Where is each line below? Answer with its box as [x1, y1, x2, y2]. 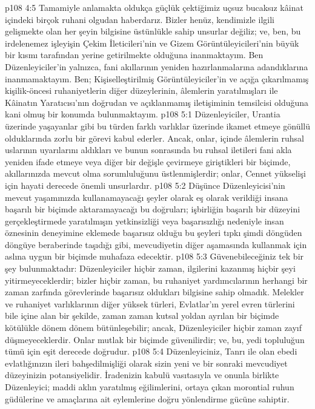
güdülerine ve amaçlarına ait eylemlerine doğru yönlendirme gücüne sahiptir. [5, 392, 290, 405]
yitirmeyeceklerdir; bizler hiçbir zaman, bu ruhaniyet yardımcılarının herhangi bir [5, 273, 308, 286]
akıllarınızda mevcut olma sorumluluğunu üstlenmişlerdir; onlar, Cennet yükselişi [5, 167, 306, 180]
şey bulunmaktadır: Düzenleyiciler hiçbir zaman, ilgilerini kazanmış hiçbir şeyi [5, 262, 296, 275]
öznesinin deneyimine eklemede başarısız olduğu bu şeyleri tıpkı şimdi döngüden [5, 226, 302, 239]
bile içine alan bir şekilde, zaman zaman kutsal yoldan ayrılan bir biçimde [5, 309, 279, 322]
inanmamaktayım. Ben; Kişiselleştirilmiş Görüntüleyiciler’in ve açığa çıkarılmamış [5, 72, 309, 85]
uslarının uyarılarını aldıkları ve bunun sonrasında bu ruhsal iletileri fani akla [5, 143, 292, 156]
